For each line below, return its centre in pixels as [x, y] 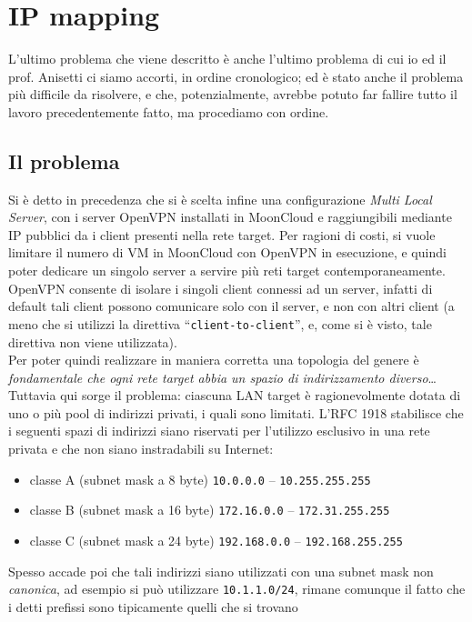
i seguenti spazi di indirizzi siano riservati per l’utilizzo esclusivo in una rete [219, 431]
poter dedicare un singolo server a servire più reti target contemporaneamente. [227, 271]
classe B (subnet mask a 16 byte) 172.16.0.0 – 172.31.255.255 [210, 510]
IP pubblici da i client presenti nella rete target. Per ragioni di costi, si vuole [222, 234]
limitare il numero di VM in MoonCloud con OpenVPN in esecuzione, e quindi [227, 252]
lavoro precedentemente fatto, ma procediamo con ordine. [169, 111]
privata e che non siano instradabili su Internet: [141, 449]
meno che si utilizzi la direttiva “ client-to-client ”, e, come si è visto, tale [220, 323]
